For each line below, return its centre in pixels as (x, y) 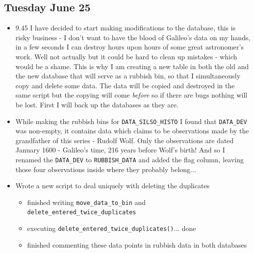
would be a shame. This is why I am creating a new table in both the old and (132, 66)
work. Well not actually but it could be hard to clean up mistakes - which (126, 56)
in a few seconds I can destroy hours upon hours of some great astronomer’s (129, 47)
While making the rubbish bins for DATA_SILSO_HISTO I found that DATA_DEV (131, 121)
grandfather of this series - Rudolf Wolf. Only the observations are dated (125, 140)
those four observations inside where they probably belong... (106, 169)
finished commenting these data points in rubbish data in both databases (137, 244)
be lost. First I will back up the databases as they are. (97, 104)
